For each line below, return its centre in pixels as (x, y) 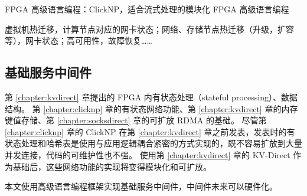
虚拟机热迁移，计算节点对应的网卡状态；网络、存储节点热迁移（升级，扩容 (149, 29)
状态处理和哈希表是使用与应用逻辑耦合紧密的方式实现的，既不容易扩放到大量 (153, 143)
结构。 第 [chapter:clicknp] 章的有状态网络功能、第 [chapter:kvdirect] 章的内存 (151, 108)
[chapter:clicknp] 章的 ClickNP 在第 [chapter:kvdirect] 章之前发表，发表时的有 (150, 131)
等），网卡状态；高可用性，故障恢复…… (79, 40)
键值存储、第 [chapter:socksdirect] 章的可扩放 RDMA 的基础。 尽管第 (136, 120)
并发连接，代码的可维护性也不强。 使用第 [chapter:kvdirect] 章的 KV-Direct (148, 154)
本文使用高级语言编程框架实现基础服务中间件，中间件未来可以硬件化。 (141, 186)
